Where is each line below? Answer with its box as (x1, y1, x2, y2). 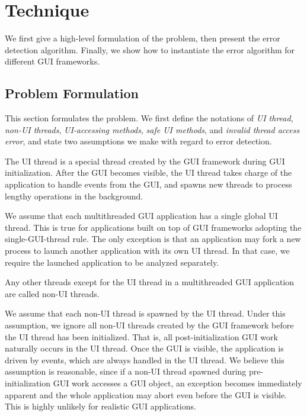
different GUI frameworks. (5, 55, 100, 67)
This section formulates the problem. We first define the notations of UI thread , (5, 112, 293, 124)
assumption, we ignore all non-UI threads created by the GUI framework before (5, 319, 294, 331)
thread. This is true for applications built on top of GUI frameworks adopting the (5, 221, 302, 233)
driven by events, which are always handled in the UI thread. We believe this (5, 353, 284, 366)
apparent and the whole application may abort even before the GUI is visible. (5, 388, 287, 401)
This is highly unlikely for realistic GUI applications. (5, 400, 196, 412)
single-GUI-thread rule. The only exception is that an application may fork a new (5, 233, 301, 245)
